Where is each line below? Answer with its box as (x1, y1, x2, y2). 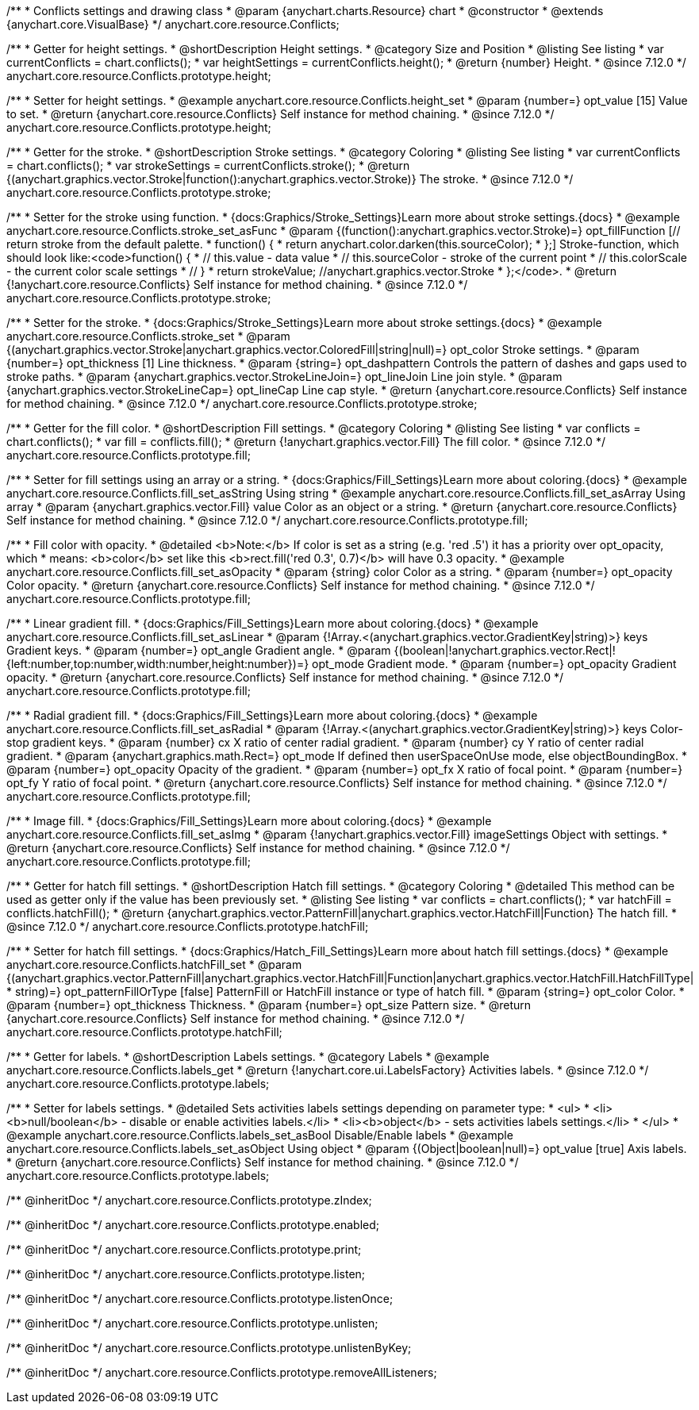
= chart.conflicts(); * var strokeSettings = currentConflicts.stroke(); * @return (6, 159, 410, 172)
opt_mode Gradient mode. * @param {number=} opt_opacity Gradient (312, 657, 677, 670)
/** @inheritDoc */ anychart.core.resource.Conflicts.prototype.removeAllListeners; (6, 1366, 437, 1379)
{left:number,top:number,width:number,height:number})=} (6, 657, 309, 670)
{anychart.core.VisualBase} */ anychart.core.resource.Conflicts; (6, 17, 340, 31)
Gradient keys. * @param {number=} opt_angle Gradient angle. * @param (6, 644, 391, 657)
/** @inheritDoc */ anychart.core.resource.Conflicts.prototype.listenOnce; (6, 1292, 394, 1305)
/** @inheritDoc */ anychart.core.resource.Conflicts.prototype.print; (6, 1243, 362, 1256)
